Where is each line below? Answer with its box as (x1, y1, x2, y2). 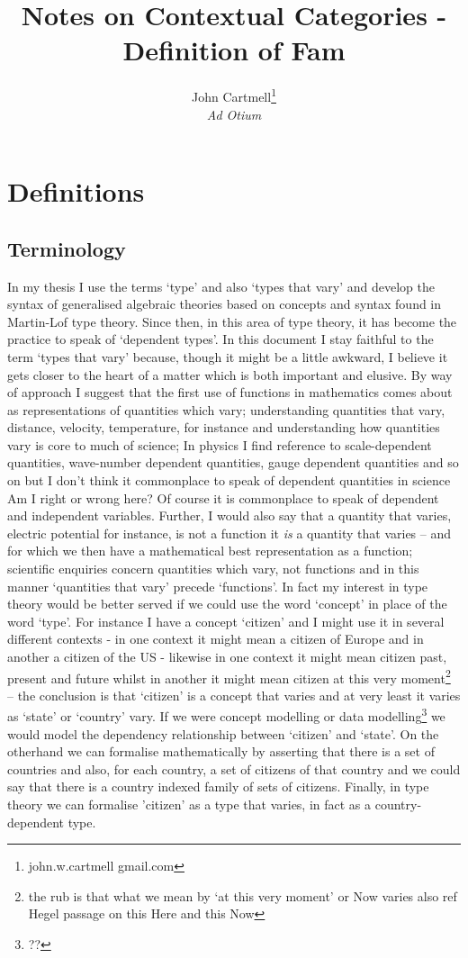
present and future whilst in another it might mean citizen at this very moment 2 (7, 665, 451, 687)
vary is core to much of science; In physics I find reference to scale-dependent (7, 435, 432, 454)
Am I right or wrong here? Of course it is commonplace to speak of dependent (7, 488, 439, 507)
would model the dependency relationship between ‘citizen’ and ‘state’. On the (7, 724, 439, 743)
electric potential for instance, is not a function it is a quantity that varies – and (7, 523, 452, 542)
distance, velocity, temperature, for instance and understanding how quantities (7, 418, 440, 437)
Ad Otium (206, 104, 262, 123)
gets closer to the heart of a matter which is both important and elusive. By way (7, 365, 453, 384)
